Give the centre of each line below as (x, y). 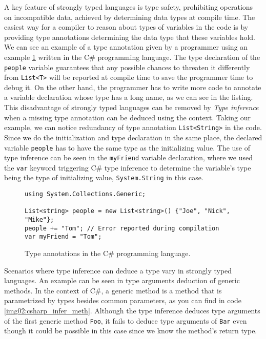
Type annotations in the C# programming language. (108, 253)
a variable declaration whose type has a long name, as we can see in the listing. (129, 97)
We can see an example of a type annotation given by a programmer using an (126, 47)
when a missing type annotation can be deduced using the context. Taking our (127, 117)
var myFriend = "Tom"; (63, 237)
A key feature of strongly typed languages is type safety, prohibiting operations (129, 7)
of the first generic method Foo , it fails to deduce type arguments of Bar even (126, 320)
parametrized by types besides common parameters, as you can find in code (123, 300)
